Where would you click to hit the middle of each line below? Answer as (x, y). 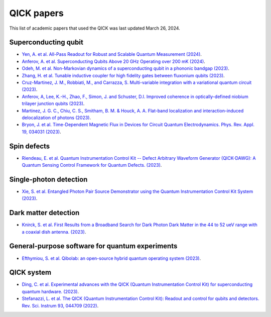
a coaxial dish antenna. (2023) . (54, 232)
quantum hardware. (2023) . (50, 291)
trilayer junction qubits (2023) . (53, 103)
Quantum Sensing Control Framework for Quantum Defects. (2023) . (92, 165)
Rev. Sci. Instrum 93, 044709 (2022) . (60, 305)
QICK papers (36, 13)
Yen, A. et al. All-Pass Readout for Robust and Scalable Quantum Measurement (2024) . (112, 54)
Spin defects (30, 146)
